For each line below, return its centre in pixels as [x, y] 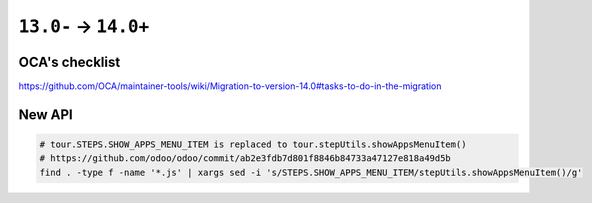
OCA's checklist [69, 61]
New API [46, 114]
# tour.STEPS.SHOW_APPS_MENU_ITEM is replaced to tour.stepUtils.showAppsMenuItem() [253, 144]
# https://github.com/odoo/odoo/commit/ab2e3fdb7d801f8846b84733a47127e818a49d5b [245, 158]
